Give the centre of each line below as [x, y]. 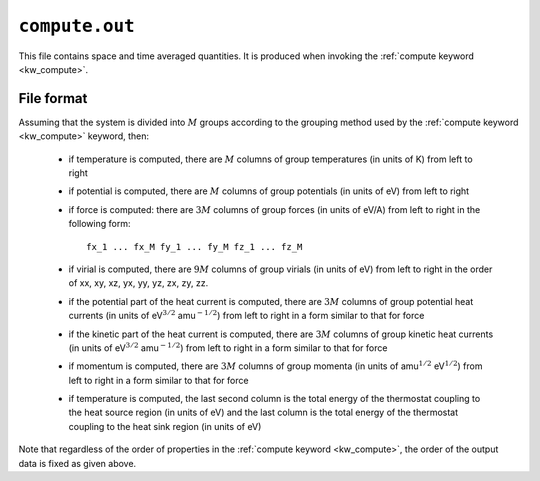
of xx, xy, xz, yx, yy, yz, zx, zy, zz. [138, 283]
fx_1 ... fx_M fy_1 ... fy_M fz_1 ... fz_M [194, 246]
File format [53, 98]
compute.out [76, 26]
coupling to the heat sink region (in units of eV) [165, 426]
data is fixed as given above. [77, 463]
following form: [99, 224]
